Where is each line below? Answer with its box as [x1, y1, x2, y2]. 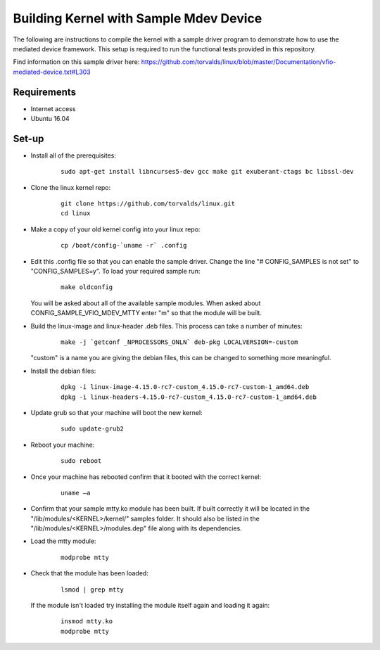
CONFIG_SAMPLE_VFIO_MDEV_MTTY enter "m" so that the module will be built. [30, 309, 262, 317]
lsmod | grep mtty [61, 585, 125, 594]
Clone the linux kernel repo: [30, 183, 111, 191]
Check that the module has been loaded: [30, 569, 149, 578]
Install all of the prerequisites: [30, 151, 116, 160]
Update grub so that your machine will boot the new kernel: [30, 408, 203, 416]
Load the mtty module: [30, 537, 96, 545]
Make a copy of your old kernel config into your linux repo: [30, 225, 201, 234]
